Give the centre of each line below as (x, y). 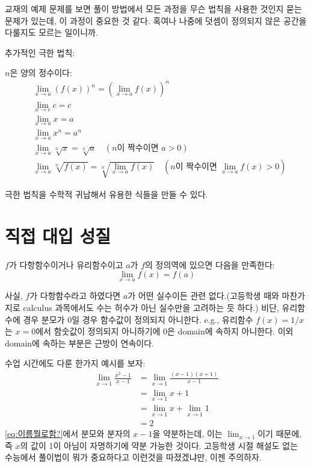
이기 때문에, (280, 434)
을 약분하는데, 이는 (187, 434)
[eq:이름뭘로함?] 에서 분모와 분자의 (68, 434)
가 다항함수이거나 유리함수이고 (66, 264)
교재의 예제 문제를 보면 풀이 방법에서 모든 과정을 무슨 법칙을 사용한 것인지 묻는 (153, 8)
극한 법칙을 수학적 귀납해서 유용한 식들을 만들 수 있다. (106, 194)
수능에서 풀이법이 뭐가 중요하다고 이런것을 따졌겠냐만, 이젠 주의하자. (133, 457)
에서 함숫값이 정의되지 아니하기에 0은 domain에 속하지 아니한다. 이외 (165, 331)
